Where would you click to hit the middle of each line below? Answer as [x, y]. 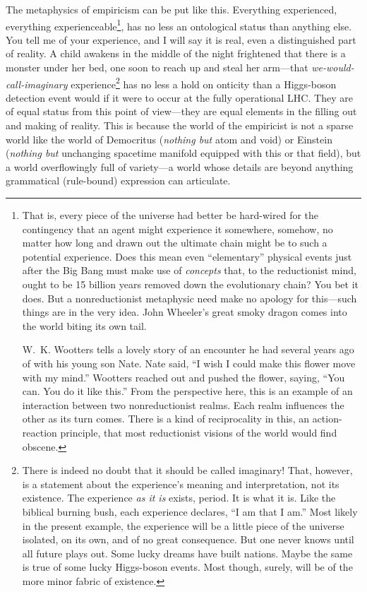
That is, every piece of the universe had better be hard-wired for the [170, 215]
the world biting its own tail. [84, 325]
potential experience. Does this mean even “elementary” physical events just [187, 256]
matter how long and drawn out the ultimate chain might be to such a [175, 243]
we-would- [333, 67]
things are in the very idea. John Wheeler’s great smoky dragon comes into [185, 312]
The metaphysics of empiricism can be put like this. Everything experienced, [172, 9]
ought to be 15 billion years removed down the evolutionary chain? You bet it [191, 284]
